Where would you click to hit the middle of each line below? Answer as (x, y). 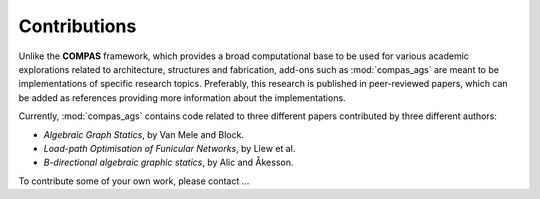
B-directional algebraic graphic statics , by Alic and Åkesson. (168, 162)
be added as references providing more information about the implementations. (182, 97)
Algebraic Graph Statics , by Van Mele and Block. (144, 134)
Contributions (77, 26)
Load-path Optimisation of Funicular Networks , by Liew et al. (169, 148)
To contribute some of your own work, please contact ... (134, 181)
